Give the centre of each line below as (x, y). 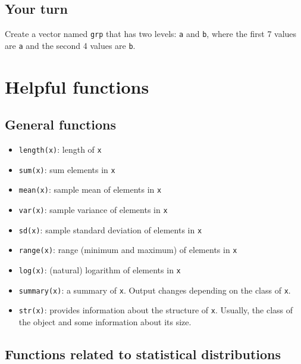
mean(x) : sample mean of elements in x (90, 189)
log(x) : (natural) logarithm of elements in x (100, 270)
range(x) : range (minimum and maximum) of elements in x (128, 250)
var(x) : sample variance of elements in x (93, 210)
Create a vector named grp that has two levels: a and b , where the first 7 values (151, 34)
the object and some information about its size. (105, 322)
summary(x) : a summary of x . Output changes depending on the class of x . (155, 290)
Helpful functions (77, 86)
